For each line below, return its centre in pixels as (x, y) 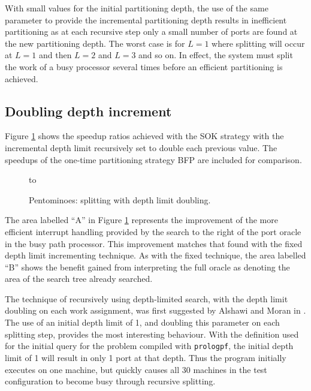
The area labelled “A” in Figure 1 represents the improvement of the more (141, 220)
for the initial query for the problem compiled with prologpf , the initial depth (149, 346)
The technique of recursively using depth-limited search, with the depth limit (147, 298)
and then (55, 55)
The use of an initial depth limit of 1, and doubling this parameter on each (142, 322)
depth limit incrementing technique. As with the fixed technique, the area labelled (155, 255)
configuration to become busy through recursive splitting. (110, 381)
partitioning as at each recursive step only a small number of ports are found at (151, 31)
